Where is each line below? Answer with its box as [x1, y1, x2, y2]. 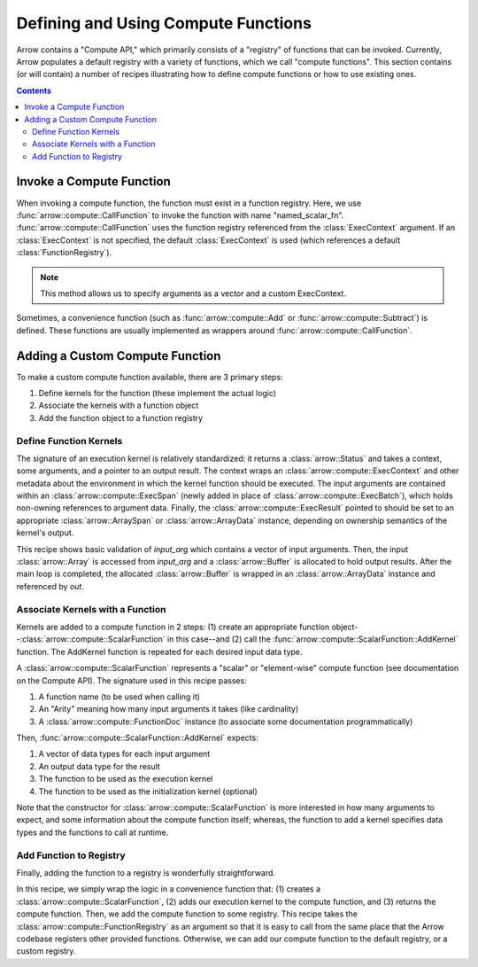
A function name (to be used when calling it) [38, 691, 201, 702]
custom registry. [16, 946, 76, 956]
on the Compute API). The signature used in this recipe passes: [16, 675, 247, 686]
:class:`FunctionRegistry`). [16, 247, 112, 258]
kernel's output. [16, 527, 74, 538]
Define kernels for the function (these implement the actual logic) [38, 388, 277, 398]
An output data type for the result [38, 760, 161, 771]
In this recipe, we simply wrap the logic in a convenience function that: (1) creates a [16, 884, 320, 894]
